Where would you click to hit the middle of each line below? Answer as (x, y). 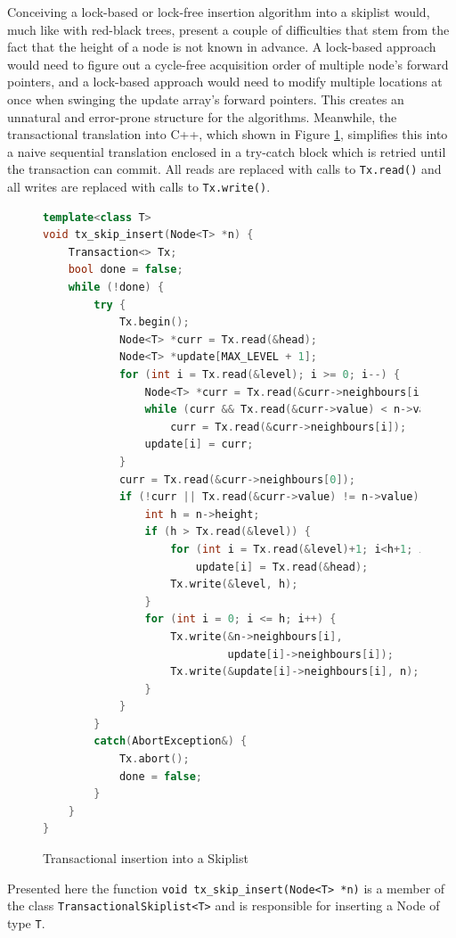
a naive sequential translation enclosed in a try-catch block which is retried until (227, 151)
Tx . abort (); (154, 759)
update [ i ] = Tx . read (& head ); (282, 567)
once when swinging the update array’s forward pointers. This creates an (206, 99)
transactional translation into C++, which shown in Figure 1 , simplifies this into (228, 134)
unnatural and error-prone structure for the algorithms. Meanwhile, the (202, 116)
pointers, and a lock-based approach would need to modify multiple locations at (225, 82)
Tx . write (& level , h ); (234, 584)
